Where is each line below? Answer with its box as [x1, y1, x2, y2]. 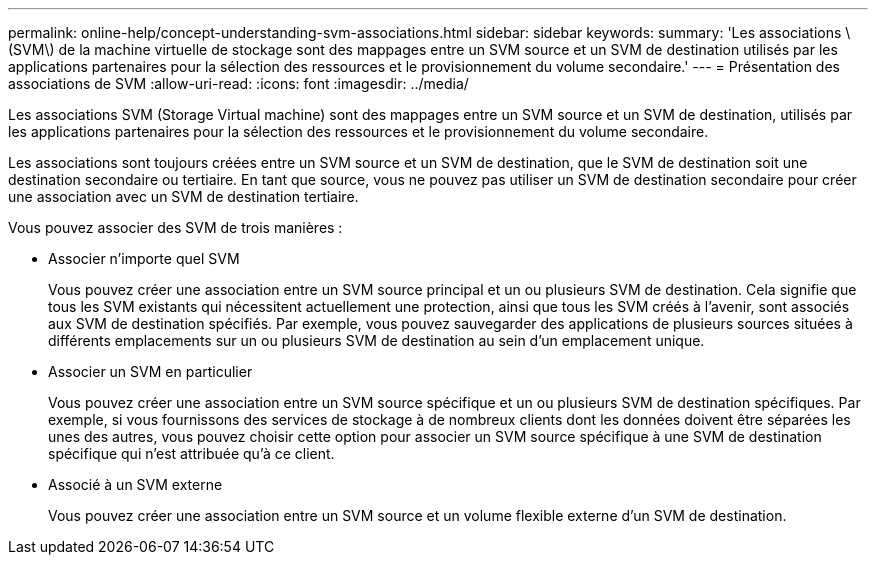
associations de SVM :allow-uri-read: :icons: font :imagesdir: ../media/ [8, 75, 469, 92]
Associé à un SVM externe [48, 476, 223, 493]
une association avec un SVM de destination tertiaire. [8, 188, 359, 205]
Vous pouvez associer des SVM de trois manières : [8, 219, 343, 236]
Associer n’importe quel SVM [48, 250, 240, 267]
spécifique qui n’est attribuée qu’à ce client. [48, 445, 335, 462]
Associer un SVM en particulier [48, 363, 253, 380]
